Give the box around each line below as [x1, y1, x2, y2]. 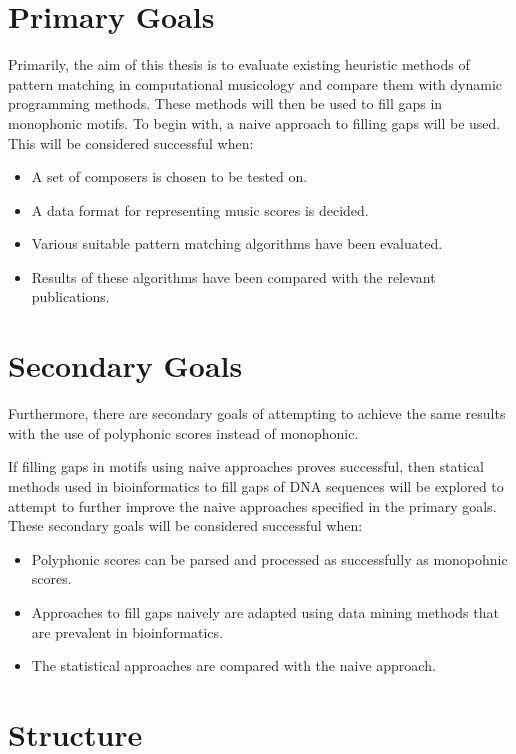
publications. [31, 286, 110, 307]
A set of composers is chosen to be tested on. [31, 166, 308, 187]
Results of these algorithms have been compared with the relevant [31, 266, 436, 287]
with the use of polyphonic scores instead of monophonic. [8, 422, 359, 443]
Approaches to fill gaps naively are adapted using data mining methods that [31, 601, 499, 622]
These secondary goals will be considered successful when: [8, 515, 363, 536]
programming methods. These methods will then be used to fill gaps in [8, 93, 443, 114]
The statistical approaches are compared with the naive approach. [31, 655, 436, 676]
